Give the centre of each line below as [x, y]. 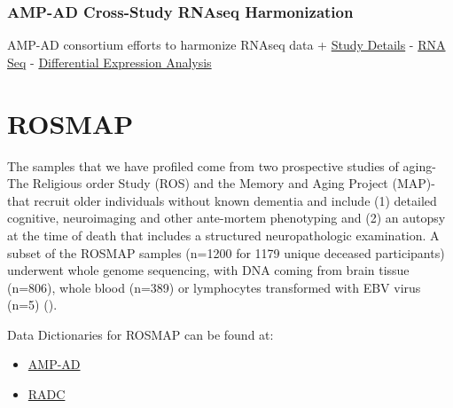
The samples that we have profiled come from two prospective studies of [203, 165]
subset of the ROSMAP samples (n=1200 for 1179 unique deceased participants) [226, 252]
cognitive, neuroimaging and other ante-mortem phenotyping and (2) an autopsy [226, 218]
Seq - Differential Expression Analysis [109, 62]
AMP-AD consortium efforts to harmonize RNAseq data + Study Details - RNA [226, 45]
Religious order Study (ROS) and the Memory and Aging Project [210, 183]
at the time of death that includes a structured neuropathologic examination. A [223, 235]
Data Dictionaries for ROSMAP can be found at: [141, 334]
